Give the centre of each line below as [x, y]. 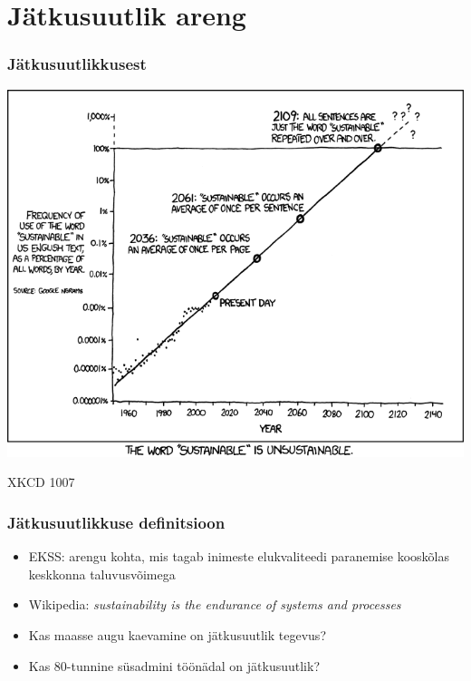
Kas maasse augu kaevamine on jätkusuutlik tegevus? [177, 635]
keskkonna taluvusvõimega [102, 574]
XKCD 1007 [41, 482]
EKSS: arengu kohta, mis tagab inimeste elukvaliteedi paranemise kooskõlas [239, 556]
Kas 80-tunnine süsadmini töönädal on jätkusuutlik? [174, 665]
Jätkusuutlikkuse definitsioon [116, 522]
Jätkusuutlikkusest [77, 64]
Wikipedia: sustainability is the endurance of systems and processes [215, 604]
